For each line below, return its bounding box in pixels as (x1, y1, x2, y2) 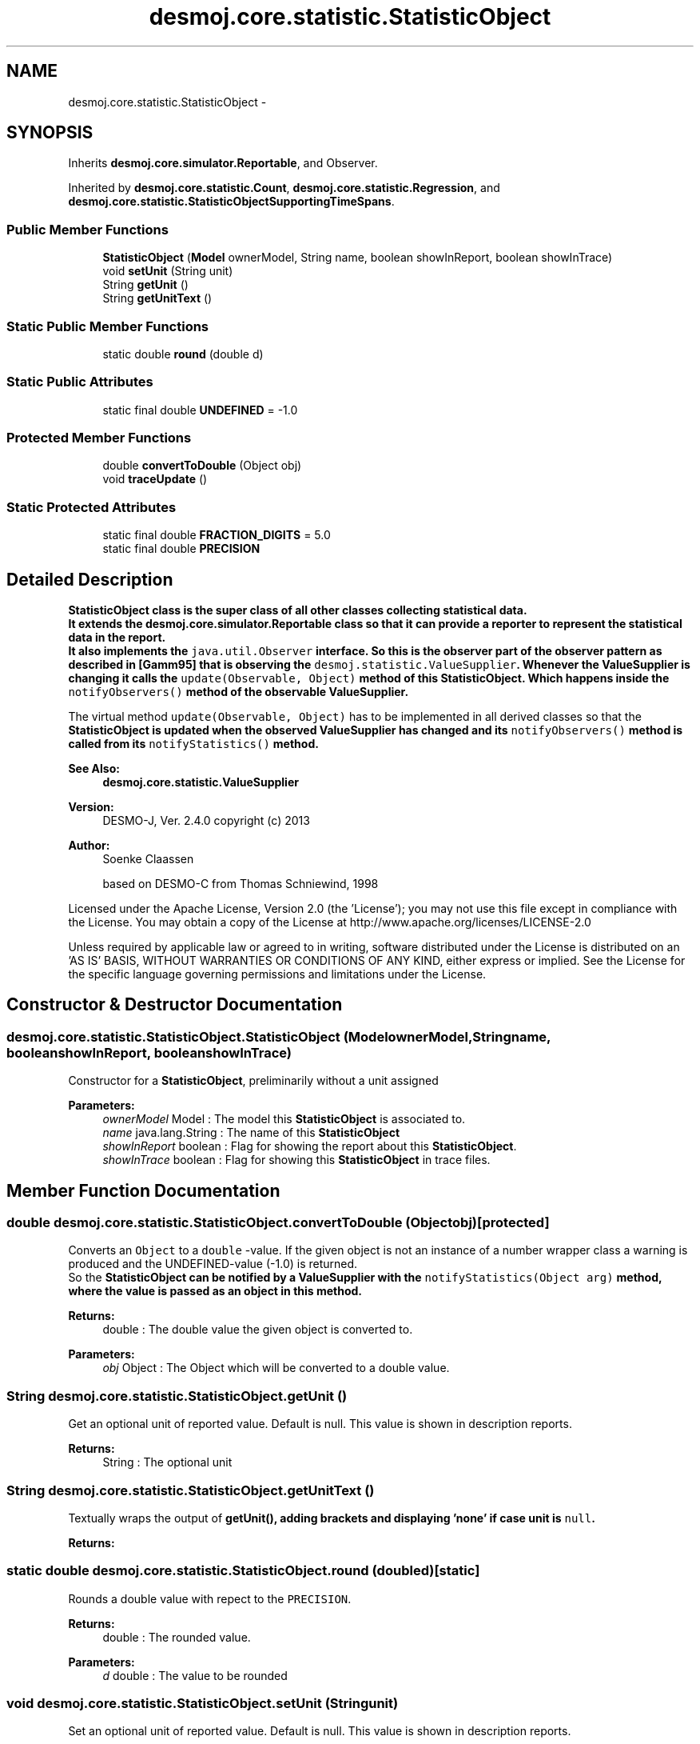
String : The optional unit (102, 1455, 233, 1470)
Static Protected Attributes (6, 498, 177, 515)
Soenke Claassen (102, 852, 194, 866)
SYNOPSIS (6, 122, 93, 143)
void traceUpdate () (102, 472, 208, 486)
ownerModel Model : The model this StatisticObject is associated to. (102, 1112, 466, 1126)
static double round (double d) (102, 346, 264, 361)
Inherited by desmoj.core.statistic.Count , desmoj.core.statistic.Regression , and (68, 181, 500, 195)
